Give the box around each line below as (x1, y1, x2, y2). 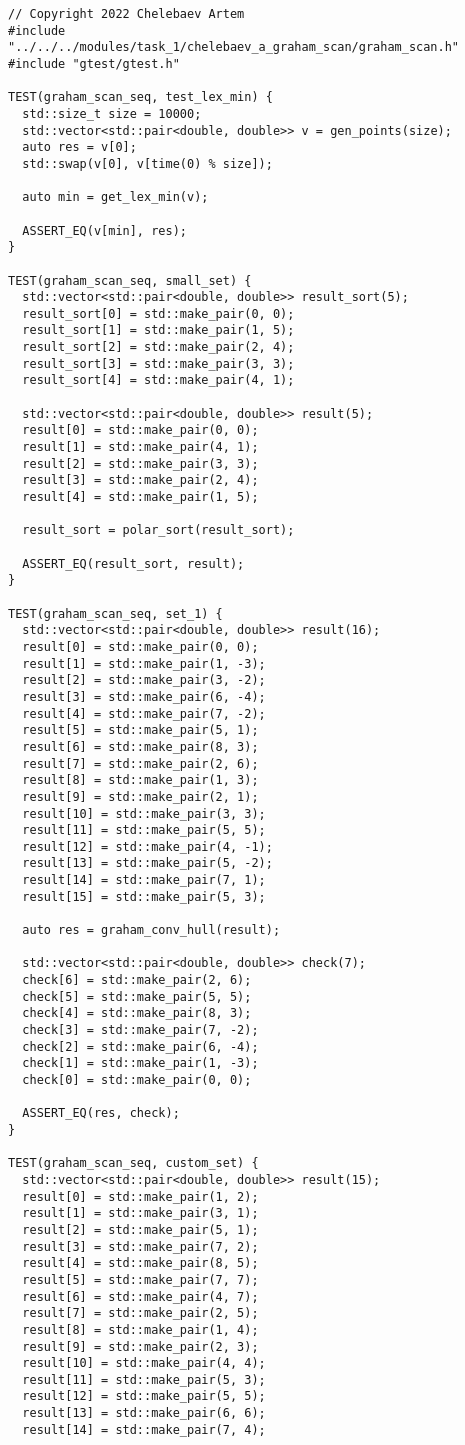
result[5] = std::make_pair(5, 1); (22, 723, 259, 738)
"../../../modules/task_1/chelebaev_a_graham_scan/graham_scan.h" (8, 40, 460, 55)
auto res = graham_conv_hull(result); (22, 923, 281, 938)
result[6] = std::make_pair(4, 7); (22, 1289, 259, 1304)
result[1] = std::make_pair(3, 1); (22, 1206, 259, 1221)
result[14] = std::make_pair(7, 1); (22, 873, 266, 888)
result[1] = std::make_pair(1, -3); (22, 656, 266, 671)
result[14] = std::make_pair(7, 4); (22, 1422, 266, 1437)
